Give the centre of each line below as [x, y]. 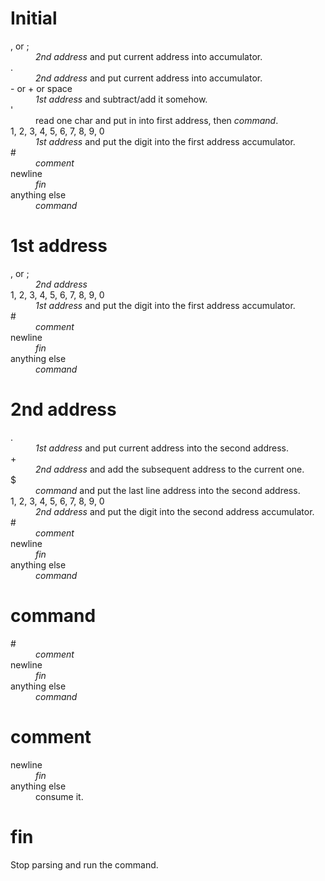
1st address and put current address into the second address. [162, 448]
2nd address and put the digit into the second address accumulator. [175, 511]
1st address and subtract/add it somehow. [121, 99]
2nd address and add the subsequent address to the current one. [170, 469]
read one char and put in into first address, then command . [157, 120]
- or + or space [41, 88]
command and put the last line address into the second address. [168, 490]
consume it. [59, 796]
